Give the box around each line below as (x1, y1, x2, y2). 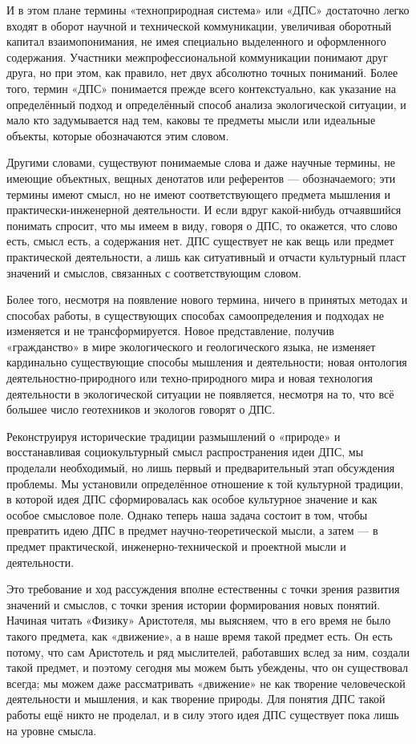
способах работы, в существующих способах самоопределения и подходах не (6, 306, 385, 323)
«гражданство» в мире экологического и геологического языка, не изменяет (6, 338, 376, 354)
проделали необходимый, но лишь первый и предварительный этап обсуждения (6, 459, 395, 476)
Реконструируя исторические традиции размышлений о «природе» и (6, 427, 341, 444)
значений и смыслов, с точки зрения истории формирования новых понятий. (6, 596, 381, 613)
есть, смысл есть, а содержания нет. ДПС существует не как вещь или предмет (6, 232, 394, 249)
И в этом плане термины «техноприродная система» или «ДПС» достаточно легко (6, 2, 410, 18)
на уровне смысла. (6, 722, 97, 738)
